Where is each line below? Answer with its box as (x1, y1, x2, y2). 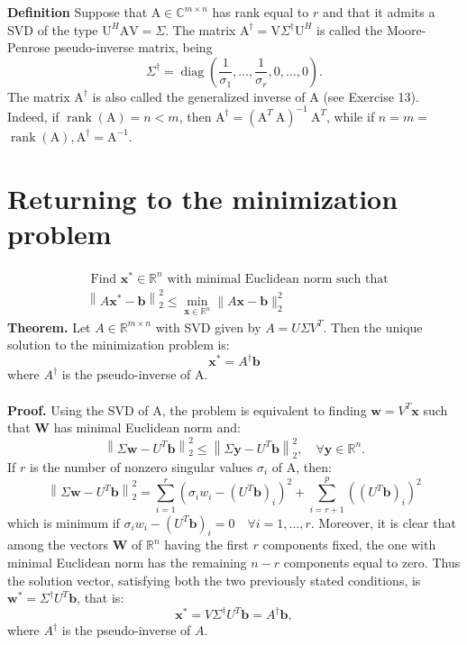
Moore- (386, 20, 426, 39)
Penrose (7, 38, 50, 57)
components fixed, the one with (262, 535, 436, 554)
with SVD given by (155, 317, 261, 336)
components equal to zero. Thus (283, 553, 461, 572)
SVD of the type (7, 20, 98, 39)
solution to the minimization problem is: (7, 335, 230, 354)
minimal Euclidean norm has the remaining (7, 553, 247, 572)
